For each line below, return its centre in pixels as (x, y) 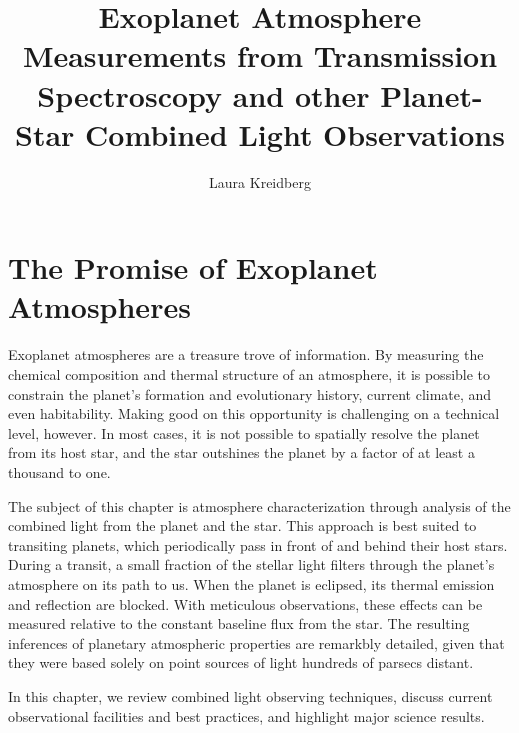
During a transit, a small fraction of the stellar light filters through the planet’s (251, 564)
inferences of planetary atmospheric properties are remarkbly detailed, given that (256, 642)
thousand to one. (59, 471)
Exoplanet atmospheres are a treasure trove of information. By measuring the (246, 354)
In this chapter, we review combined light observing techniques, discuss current (250, 695)
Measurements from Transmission (260, 55)
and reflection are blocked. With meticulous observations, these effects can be (245, 603)
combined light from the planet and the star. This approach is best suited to (242, 525)
